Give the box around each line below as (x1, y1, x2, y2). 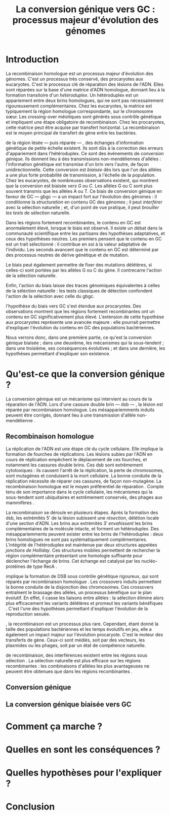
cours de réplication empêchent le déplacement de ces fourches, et (6, 456, 147, 462)
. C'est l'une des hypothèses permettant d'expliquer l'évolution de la (6, 605, 148, 612)
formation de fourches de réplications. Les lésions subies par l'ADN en (6, 451, 153, 457)
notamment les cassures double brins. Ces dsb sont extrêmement (6, 462, 143, 468)
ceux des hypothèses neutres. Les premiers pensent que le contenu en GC (6, 235, 162, 242)
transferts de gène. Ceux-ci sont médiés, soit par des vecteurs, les (6, 637, 145, 643)
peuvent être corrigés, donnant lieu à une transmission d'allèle (6, 412, 136, 418)
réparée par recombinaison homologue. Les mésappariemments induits (6, 406, 155, 413)
